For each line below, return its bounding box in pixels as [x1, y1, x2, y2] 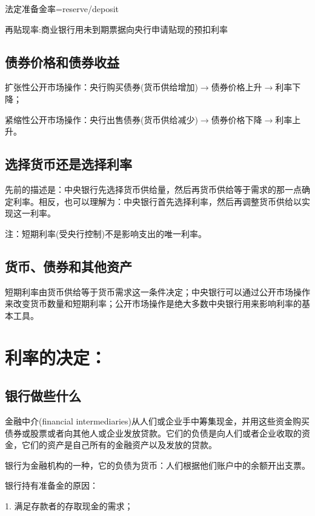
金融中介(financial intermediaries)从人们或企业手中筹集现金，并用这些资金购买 [5, 414, 310, 427]
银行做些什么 [5, 386, 81, 405]
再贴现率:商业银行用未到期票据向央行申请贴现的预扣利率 [5, 22, 228, 35]
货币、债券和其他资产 [5, 256, 132, 275]
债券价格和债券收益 [5, 52, 119, 71]
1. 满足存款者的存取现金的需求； [5, 499, 133, 512]
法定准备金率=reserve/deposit [5, 2, 119, 15]
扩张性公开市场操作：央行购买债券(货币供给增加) [5, 81, 198, 93]
